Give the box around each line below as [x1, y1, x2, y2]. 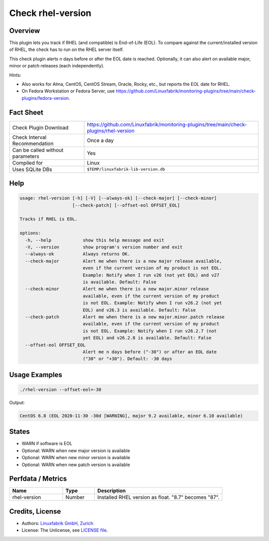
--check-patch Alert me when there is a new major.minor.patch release [25, 314, 225, 319]
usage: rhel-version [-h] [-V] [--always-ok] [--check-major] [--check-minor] [19, 195, 217, 201]
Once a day [87, 137, 114, 144]
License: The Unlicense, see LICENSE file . [21, 527, 108, 534]
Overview [9, 26, 40, 35]
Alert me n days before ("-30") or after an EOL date [82, 349, 217, 354]
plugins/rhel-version [87, 127, 134, 134]
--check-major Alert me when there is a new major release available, [25, 258, 222, 264]
